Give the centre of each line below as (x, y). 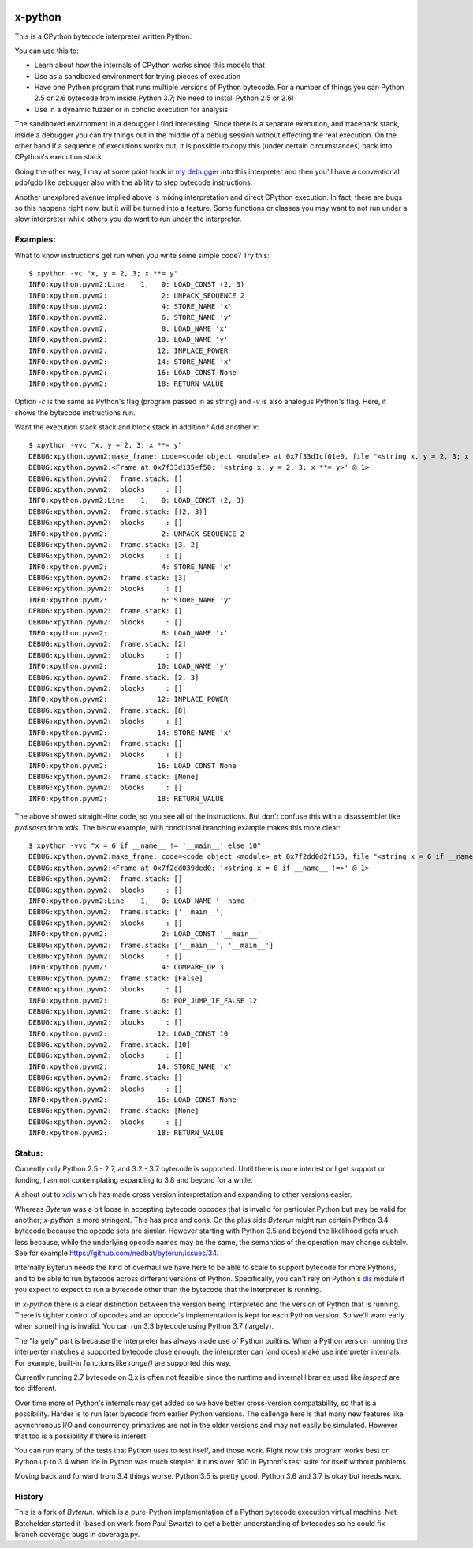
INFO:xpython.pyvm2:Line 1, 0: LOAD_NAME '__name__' (143, 901)
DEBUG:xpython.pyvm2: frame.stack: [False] (116, 978)
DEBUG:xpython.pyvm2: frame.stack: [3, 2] (114, 544)
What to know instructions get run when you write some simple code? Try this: (142, 255)
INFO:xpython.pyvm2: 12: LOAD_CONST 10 (128, 1033)
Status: (29, 1153)
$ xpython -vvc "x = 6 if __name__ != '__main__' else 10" (145, 846)
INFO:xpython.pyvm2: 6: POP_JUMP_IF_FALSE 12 (143, 1000)
